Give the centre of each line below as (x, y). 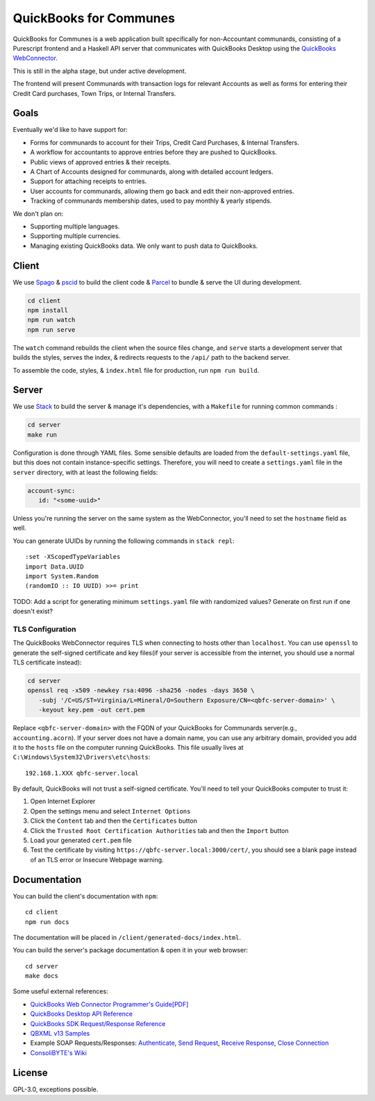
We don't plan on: (38, 213)
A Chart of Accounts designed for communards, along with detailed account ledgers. (152, 171)
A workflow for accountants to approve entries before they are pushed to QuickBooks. (153, 152)
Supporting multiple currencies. (75, 236)
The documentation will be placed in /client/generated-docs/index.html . (127, 937)
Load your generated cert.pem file (81, 841)
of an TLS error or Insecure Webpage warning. (97, 859)
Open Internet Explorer (63, 801)
